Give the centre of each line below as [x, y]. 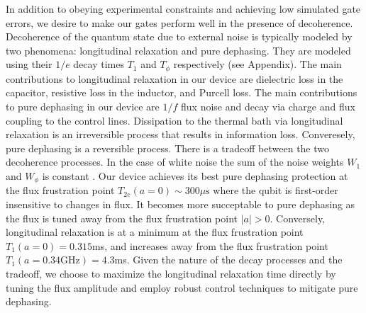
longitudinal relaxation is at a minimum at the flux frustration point [155, 232]
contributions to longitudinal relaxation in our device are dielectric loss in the [174, 78]
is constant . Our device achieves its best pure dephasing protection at [195, 175]
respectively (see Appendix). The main [257, 64]
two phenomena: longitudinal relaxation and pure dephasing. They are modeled [178, 50]
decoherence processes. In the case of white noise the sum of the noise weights [175, 162]
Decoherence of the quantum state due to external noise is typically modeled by [179, 36]
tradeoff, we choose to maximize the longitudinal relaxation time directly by [171, 273]
